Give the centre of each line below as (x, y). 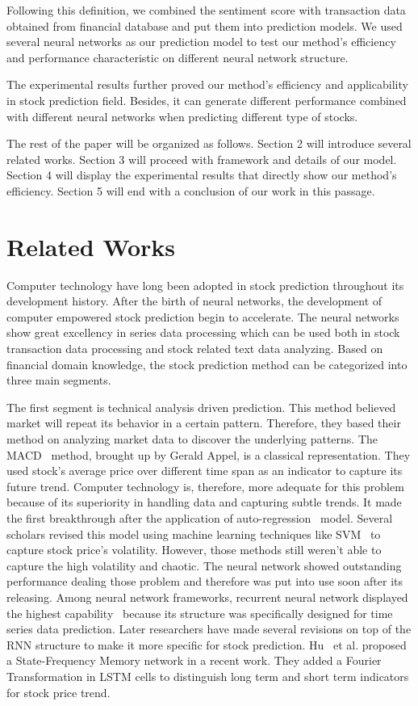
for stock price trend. (59, 692)
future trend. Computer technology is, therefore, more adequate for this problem (205, 486)
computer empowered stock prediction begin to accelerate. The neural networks (203, 316)
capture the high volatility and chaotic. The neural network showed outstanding (204, 565)
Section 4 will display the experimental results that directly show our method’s (202, 175)
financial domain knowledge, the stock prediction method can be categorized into (207, 364)
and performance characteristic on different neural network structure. (178, 57)
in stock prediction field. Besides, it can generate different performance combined (207, 100)
